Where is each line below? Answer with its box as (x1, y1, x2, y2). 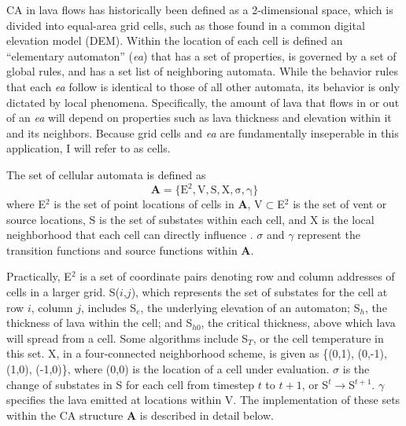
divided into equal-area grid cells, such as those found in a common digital (6, 17, 365, 33)
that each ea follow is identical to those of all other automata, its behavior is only (6, 78, 400, 94)
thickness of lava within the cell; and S (6, 314, 193, 331)
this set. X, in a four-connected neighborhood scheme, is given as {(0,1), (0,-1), (6, 345, 387, 362)
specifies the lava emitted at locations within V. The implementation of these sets (6, 391, 400, 408)
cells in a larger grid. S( (6, 284, 120, 299)
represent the (297, 226, 360, 243)
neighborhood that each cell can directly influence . (6, 226, 253, 243)
